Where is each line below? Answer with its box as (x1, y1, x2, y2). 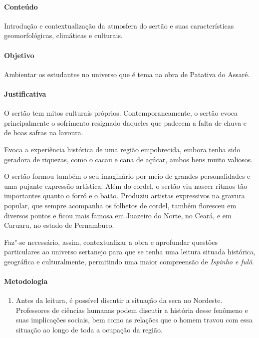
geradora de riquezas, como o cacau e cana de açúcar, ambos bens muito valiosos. (4, 154, 253, 164)
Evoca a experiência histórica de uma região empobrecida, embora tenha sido (4, 144, 241, 154)
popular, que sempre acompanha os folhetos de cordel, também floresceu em (4, 200, 237, 210)
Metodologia (4, 276, 48, 286)
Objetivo (4, 50, 34, 60)
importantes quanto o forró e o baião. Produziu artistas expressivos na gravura (4, 190, 245, 201)
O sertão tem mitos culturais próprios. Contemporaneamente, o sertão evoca (4, 108, 238, 118)
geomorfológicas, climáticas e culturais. (4, 30, 123, 41)
